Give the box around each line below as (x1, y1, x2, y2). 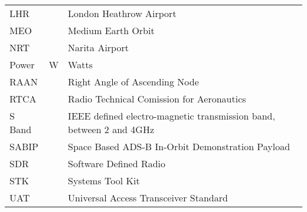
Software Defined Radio (68, 157, 166, 170)
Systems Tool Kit (68, 174, 140, 187)
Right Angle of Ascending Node (68, 75, 199, 88)
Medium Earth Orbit (68, 24, 155, 37)
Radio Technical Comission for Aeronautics (68, 92, 246, 105)
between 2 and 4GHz (68, 122, 154, 136)
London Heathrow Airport (68, 6, 177, 20)
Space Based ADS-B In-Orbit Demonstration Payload (68, 140, 290, 153)
